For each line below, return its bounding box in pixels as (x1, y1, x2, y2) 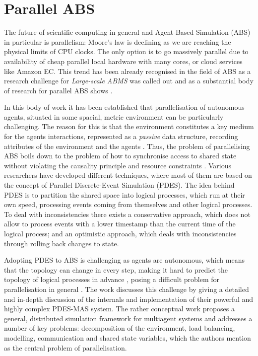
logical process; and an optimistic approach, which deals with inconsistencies (4, 228, 237, 238)
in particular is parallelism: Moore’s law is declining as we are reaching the (4, 36, 231, 47)
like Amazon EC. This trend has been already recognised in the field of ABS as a (4, 66, 251, 76)
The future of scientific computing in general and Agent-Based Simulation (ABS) (4, 27, 251, 37)
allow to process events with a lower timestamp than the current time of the (4, 218, 236, 229)
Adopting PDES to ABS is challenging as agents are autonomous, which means (4, 255, 245, 265)
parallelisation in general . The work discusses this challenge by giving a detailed (4, 284, 249, 294)
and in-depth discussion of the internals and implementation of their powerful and (4, 293, 254, 304)
